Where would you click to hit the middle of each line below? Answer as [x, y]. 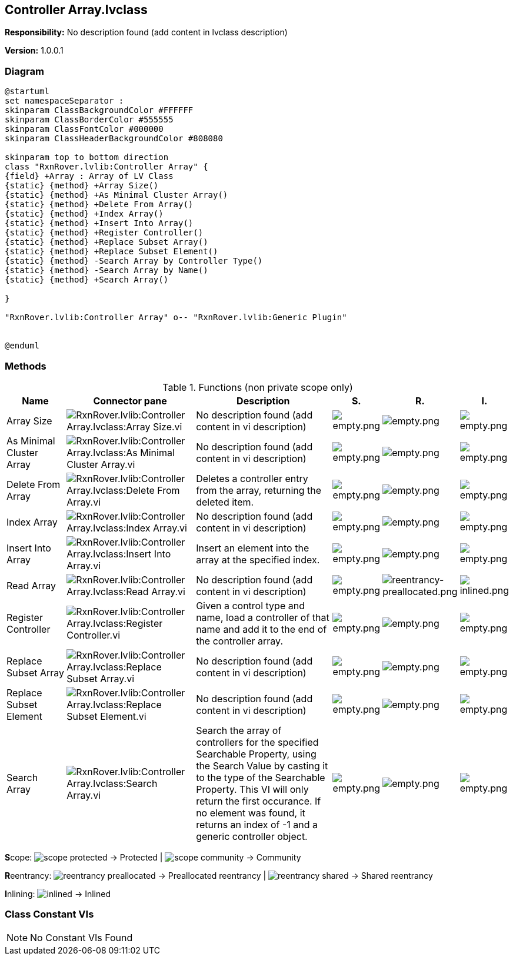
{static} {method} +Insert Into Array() [99, 223]
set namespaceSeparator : [64, 101]
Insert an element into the [253, 548]
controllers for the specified [257, 742]
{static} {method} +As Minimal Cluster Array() [116, 195]
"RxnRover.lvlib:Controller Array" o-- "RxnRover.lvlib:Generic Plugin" [176, 318]
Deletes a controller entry [252, 478]
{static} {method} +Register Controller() [104, 233]
